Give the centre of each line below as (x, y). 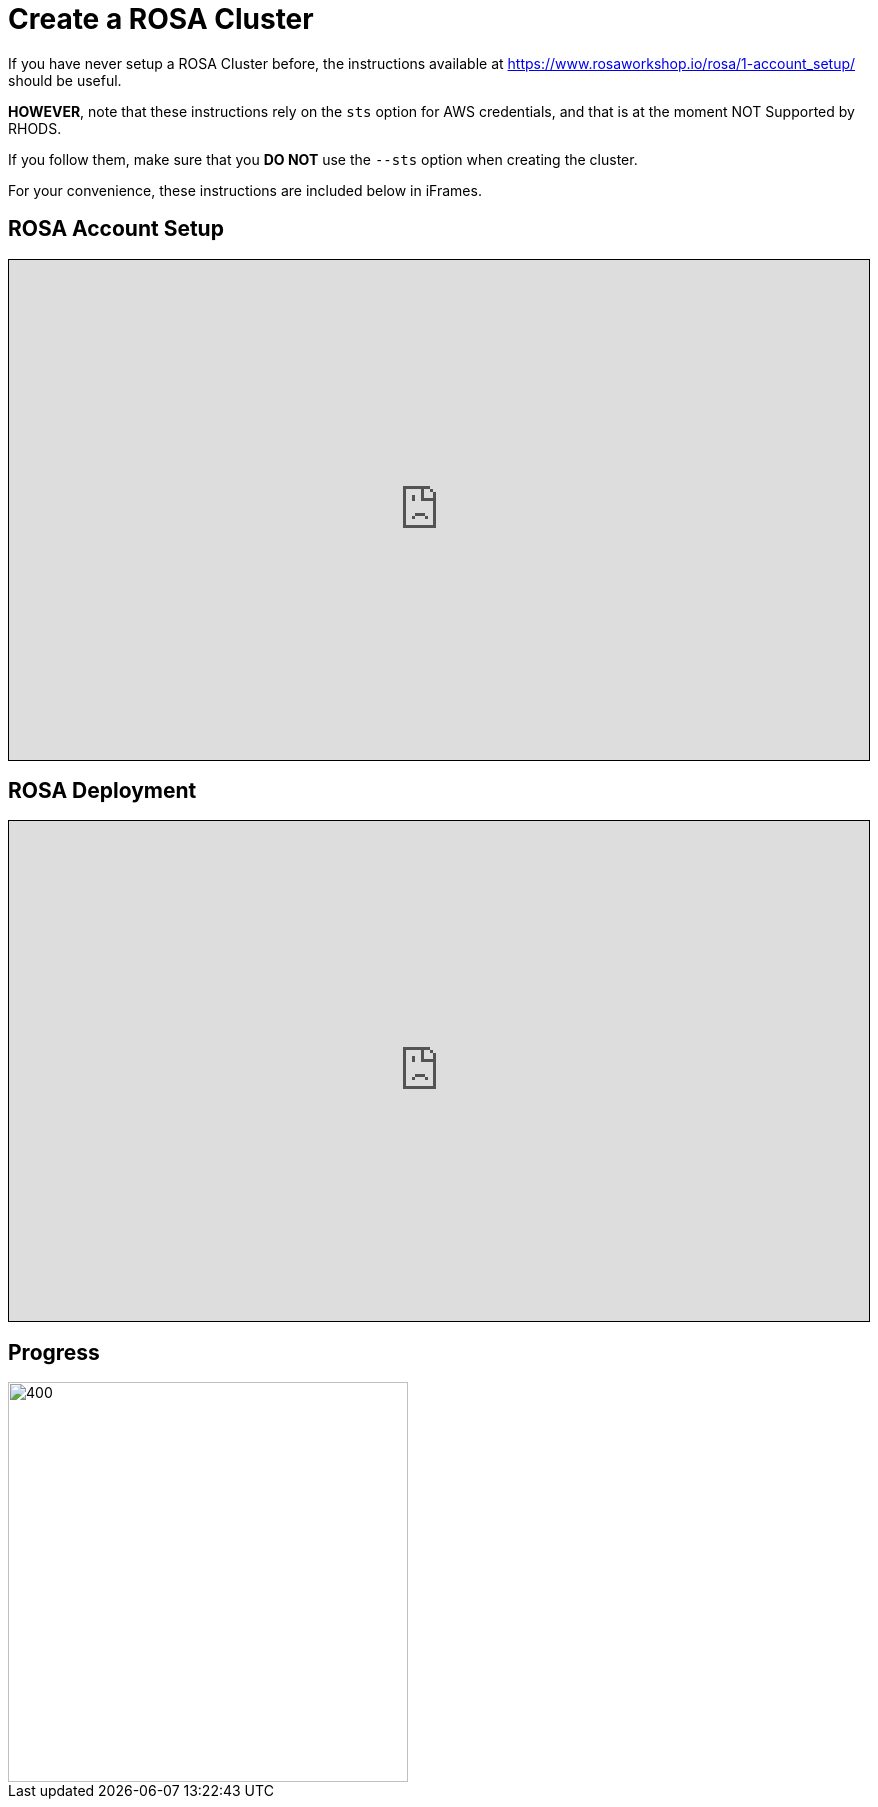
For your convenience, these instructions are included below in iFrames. (245, 190)
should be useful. (65, 80)
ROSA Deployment (102, 791)
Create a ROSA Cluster (161, 19)
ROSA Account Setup (116, 229)
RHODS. (35, 128)
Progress (54, 1352)
